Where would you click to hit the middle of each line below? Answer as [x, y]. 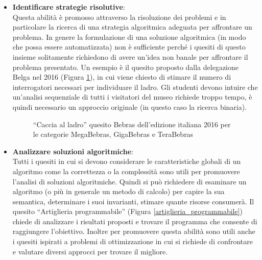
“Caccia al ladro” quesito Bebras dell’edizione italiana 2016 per [132, 124]
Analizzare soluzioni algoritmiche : [73, 151]
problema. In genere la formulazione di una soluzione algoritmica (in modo [129, 37]
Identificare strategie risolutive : [69, 7]
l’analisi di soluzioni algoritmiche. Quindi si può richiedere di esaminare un [129, 181]
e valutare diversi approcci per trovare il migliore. [90, 251]
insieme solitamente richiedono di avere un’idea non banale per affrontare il [130, 56]
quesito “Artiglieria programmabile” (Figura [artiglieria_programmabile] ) [128, 211]
